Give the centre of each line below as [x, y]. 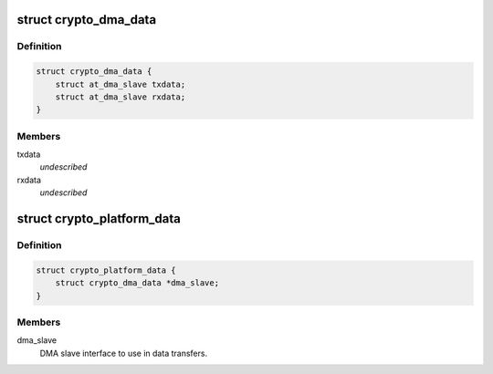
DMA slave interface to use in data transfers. [124, 353]
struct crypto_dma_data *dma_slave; [137, 283]
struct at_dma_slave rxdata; [121, 97]
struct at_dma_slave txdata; [121, 84]
